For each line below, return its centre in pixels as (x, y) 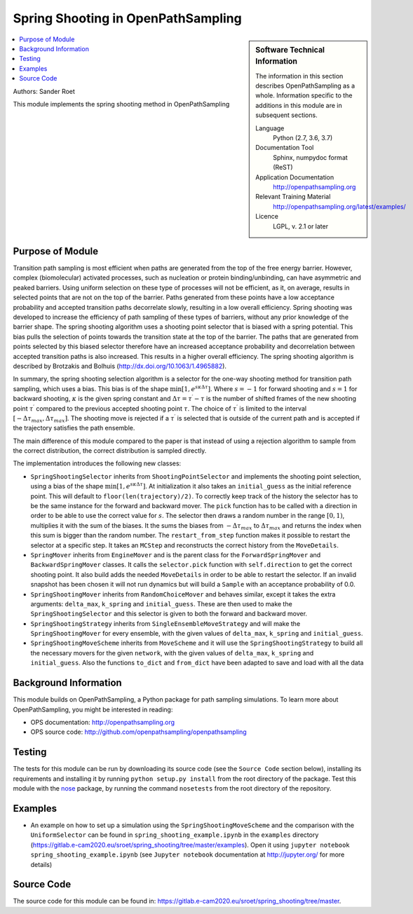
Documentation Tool (285, 148)
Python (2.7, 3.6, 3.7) (303, 138)
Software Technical (290, 50)
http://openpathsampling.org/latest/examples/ (339, 206)
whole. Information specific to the (304, 95)
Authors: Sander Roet (44, 91)
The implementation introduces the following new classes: (97, 463)
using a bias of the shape (67, 486)
